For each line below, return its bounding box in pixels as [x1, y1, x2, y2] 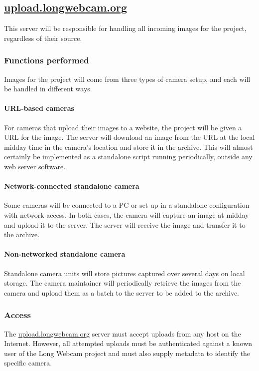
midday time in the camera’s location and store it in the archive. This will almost [4, 141, 253, 152]
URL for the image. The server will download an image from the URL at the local [4, 132, 255, 142]
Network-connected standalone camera [4, 181, 139, 191]
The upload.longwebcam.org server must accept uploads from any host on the [4, 328, 241, 339]
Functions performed [4, 54, 89, 66]
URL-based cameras [4, 103, 74, 113]
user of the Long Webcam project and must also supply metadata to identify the [4, 348, 251, 358]
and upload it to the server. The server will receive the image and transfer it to [4, 219, 246, 230]
